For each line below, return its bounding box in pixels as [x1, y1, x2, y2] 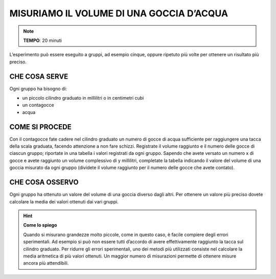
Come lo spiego [23, 222, 57, 228]
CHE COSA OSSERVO [9, 178, 79, 187]
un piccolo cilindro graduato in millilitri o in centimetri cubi [22, 95, 144, 101]
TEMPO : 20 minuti [23, 37, 62, 43]
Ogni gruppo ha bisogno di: [9, 85, 67, 91]
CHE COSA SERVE [9, 72, 68, 81]
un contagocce [22, 102, 54, 108]
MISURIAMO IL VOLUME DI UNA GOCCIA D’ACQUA [9, 8, 228, 19]
